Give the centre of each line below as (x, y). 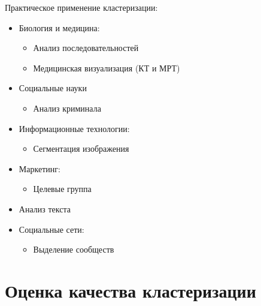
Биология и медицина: (59, 27)
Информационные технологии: (74, 128)
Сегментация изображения (81, 148)
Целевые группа (62, 189)
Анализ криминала (67, 108)
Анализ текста (45, 208)
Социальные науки (53, 88)
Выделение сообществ (74, 249)
